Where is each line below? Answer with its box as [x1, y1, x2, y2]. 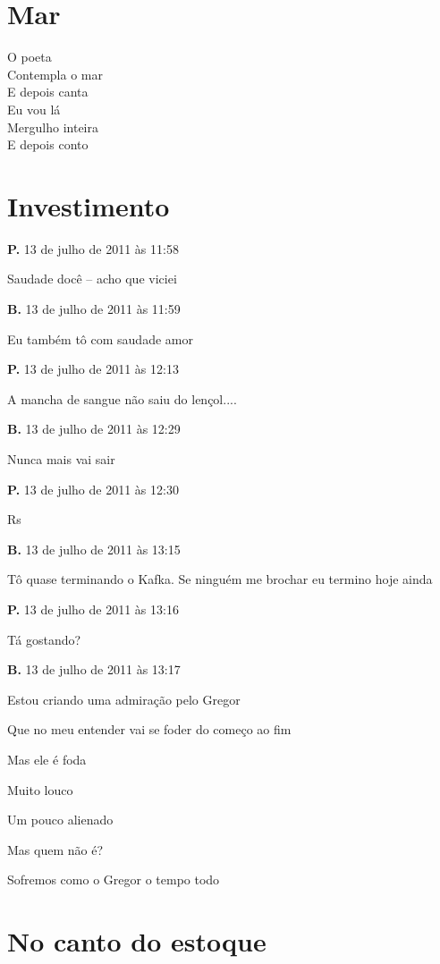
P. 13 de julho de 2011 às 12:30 [7, 479, 179, 498]
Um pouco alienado [7, 810, 114, 829]
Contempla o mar [7, 64, 103, 83]
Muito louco [7, 780, 73, 799]
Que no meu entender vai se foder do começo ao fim [7, 720, 292, 739]
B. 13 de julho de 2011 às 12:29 [7, 419, 181, 438]
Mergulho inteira [7, 117, 98, 136]
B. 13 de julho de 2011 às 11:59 [7, 300, 181, 317]
